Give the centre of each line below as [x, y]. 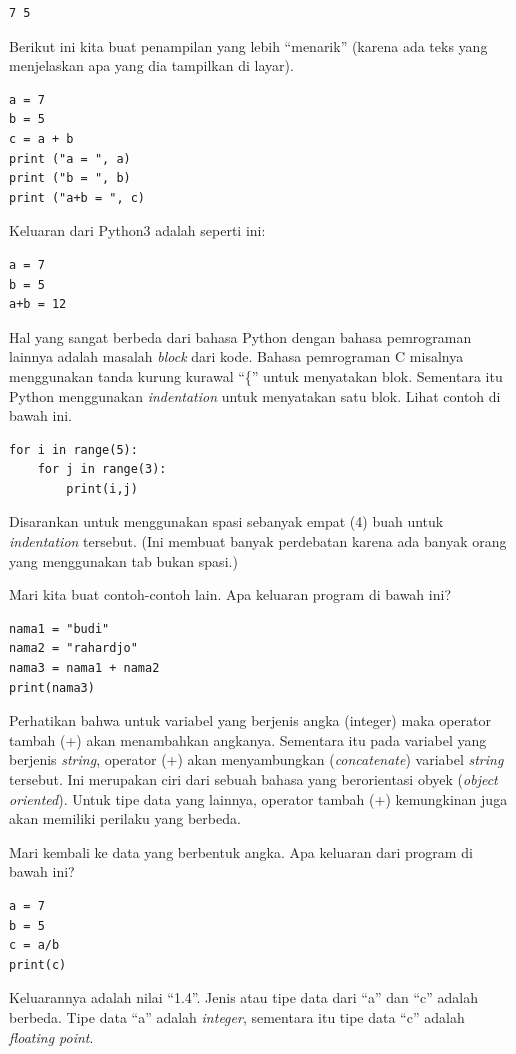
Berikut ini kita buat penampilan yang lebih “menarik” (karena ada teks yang [248, 45]
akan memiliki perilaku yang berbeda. [125, 818]
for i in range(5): [73, 449]
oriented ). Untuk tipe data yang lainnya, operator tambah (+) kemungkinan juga [258, 798]
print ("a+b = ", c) [77, 197]
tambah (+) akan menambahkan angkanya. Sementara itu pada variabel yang [248, 739]
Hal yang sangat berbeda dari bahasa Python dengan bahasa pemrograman [240, 336]
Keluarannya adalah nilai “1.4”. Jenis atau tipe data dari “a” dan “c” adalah [243, 997]
